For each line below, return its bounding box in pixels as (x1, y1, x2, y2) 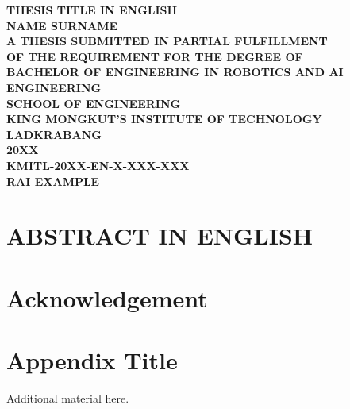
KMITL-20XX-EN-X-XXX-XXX (6, 156, 190, 173)
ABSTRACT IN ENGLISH (6, 219, 313, 252)
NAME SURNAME (6, 17, 118, 33)
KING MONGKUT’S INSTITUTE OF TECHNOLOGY (6, 110, 322, 127)
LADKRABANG (6, 125, 102, 142)
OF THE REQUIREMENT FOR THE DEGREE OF (6, 48, 303, 64)
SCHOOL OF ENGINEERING (6, 95, 181, 111)
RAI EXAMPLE (6, 172, 100, 189)
